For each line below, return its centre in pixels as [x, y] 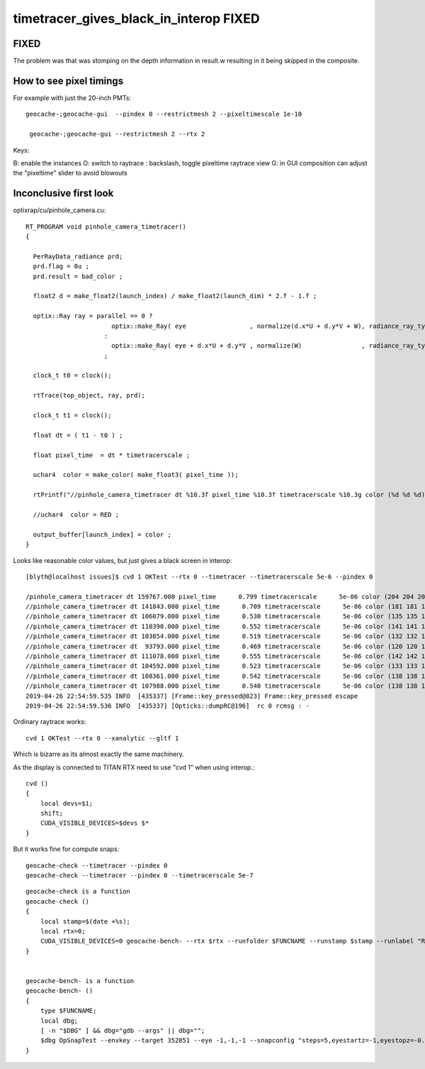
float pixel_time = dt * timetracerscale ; [112, 455]
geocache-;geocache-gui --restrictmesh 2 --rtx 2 [117, 134]
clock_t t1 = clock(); [72, 416]
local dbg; [59, 1021]
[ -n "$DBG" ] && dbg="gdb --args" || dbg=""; [123, 1030]
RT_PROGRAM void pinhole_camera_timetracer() [106, 226]
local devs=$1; [67, 803]
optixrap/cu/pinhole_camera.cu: [59, 210]
